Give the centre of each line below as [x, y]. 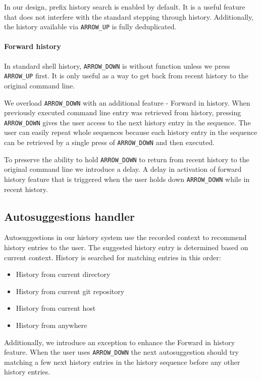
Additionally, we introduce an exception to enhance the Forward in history [120, 342]
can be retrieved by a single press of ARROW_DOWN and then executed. [109, 142]
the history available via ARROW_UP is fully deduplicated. [90, 27]
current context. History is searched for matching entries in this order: [113, 257]
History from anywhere [51, 325]
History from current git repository [70, 291]
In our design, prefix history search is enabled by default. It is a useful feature [125, 7]
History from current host [56, 308]
